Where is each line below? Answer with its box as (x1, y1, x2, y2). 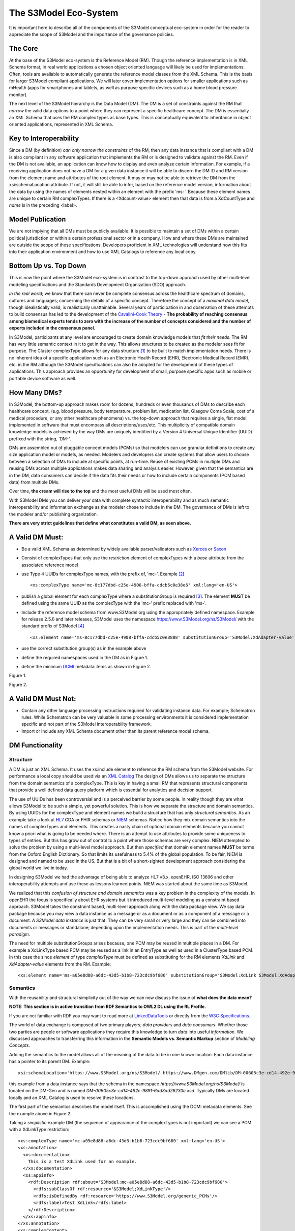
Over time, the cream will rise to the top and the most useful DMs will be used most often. (9, 488, 192, 494)
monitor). (9, 92, 28, 97)
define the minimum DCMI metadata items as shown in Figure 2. (21, 663, 151, 669)
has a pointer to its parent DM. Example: (9, 1059, 90, 1065)
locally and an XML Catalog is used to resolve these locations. (9, 1095, 135, 1101)
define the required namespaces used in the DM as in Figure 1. (21, 654, 148, 660)
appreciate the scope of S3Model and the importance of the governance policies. (9, 31, 174, 37)
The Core (9, 44, 38, 53)
